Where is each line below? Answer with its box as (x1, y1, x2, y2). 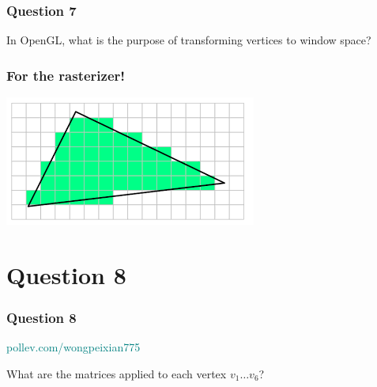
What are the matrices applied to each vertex (6, 365, 227, 381)
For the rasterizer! (6, 65, 126, 85)
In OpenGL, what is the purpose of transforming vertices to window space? (6, 32, 371, 48)
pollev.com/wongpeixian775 (6, 339, 141, 355)
